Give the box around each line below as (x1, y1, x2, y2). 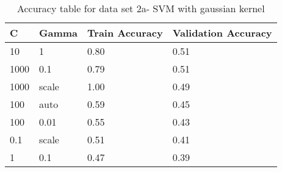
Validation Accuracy (172, 26, 272, 40)
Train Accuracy (87, 26, 163, 40)
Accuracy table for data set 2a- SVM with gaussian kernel (16, 1, 265, 15)
